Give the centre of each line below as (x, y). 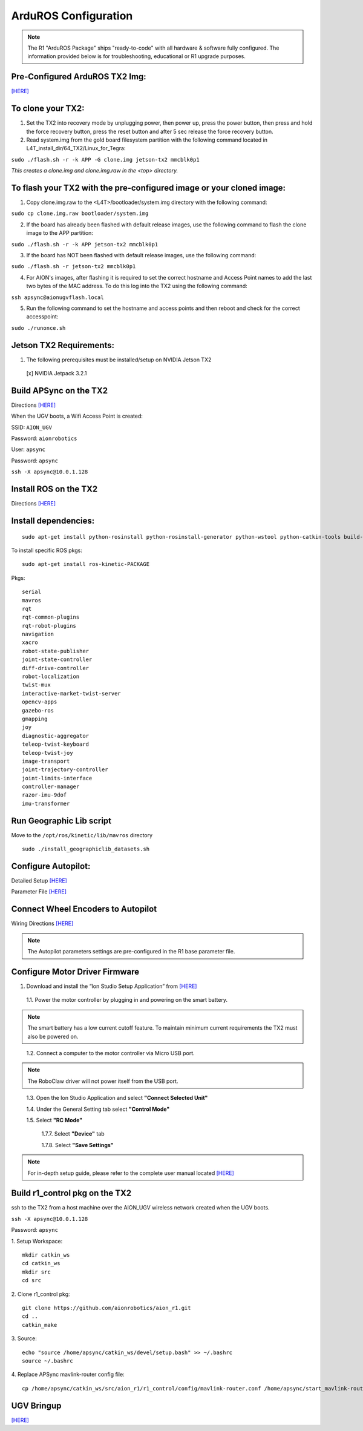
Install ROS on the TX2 (54, 489)
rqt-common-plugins (51, 617)
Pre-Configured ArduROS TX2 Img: (79, 77)
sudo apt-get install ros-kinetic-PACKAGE (86, 564)
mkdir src (36, 1272)
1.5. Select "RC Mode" (54, 1120)
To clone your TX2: (48, 109)
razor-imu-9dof (44, 795)
